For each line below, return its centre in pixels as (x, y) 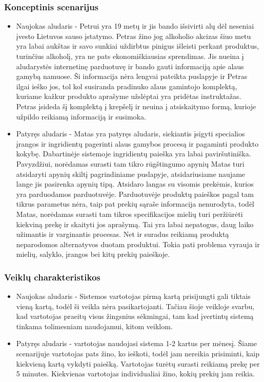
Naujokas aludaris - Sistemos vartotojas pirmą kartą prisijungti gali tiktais (133, 296)
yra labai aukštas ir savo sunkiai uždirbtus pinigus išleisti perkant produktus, (138, 46)
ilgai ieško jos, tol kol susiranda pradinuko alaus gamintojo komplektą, (127, 86)
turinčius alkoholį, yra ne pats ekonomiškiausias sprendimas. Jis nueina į (130, 56)
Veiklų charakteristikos (52, 277)
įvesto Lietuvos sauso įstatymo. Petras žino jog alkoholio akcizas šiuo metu (134, 36)
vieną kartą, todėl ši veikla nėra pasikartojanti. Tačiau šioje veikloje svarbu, (135, 306)
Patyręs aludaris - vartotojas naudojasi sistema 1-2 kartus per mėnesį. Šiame (137, 343)
